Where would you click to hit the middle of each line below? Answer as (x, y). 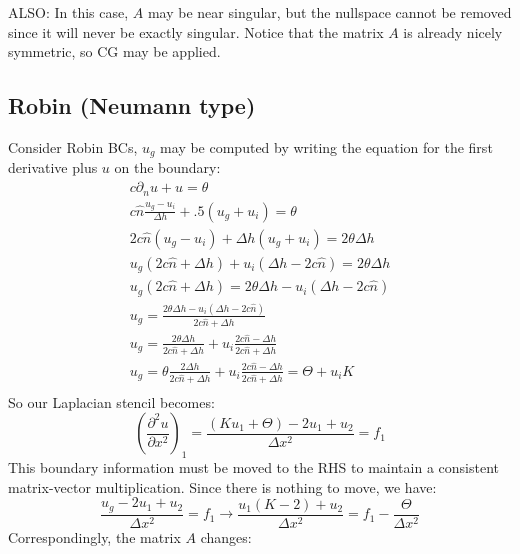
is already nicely (453, 31)
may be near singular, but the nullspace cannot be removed (329, 12)
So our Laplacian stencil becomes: (111, 401)
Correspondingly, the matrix (94, 536)
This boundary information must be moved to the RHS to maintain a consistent (253, 467)
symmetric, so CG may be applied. (114, 51)
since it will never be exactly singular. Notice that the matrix (196, 31)
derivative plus (53, 167)
